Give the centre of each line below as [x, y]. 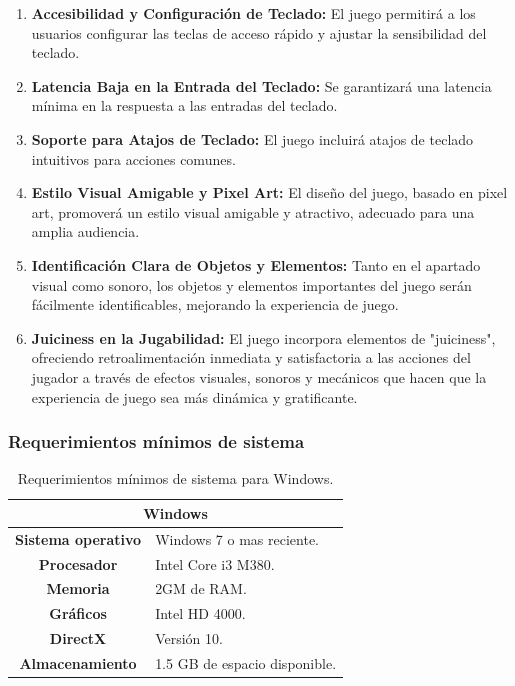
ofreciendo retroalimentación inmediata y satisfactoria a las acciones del [251, 357]
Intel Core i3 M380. [215, 563]
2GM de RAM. [201, 588]
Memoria [78, 588]
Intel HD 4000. [200, 613]
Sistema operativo [78, 538]
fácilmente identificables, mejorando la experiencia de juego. [215, 304]
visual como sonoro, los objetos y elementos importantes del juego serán [251, 284]
